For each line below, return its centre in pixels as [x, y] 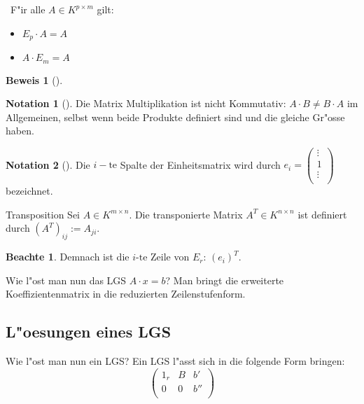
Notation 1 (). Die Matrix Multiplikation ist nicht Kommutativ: [146, 103]
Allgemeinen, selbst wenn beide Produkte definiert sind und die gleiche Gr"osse [175, 117]
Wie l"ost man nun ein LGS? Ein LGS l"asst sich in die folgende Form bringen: [175, 361]
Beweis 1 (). [34, 79]
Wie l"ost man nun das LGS [66, 280]
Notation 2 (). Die [48, 164]
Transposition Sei [43, 214]
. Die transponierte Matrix [186, 214]
